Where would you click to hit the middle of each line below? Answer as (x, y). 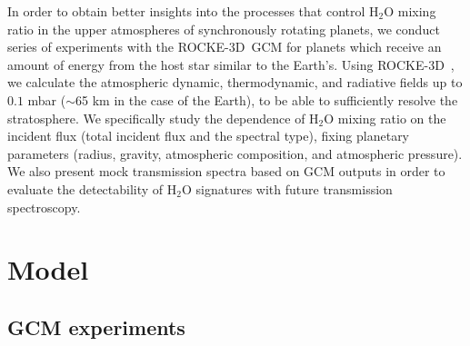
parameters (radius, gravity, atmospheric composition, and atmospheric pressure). (235, 153)
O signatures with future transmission (287, 188)
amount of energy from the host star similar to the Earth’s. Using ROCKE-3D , (231, 64)
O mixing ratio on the (385, 118)
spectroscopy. (44, 207)
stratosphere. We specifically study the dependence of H (163, 118)
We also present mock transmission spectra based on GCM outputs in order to (226, 171)
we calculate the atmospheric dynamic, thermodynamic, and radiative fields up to (235, 82)
